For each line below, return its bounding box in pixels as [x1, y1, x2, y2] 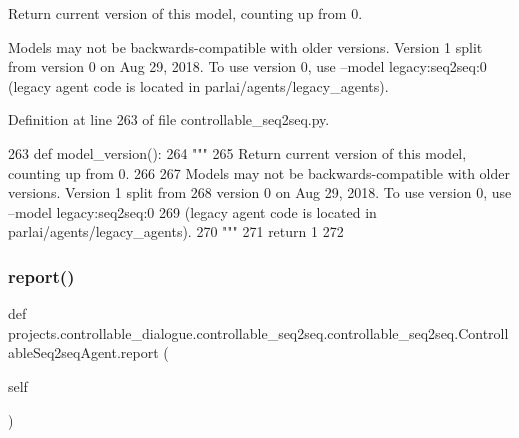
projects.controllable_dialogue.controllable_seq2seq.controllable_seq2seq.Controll [8, 322, 509, 343]
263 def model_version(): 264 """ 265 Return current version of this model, [8, 142, 467, 163]
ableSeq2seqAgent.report [8, 342, 159, 363]
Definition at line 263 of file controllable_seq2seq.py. [8, 109, 330, 130]
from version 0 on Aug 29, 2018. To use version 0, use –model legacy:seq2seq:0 [8, 56, 487, 77]
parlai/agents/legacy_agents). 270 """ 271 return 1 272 [8, 221, 344, 242]
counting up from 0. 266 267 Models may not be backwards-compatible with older [8, 162, 510, 183]
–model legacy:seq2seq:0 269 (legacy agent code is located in [8, 201, 377, 222]
